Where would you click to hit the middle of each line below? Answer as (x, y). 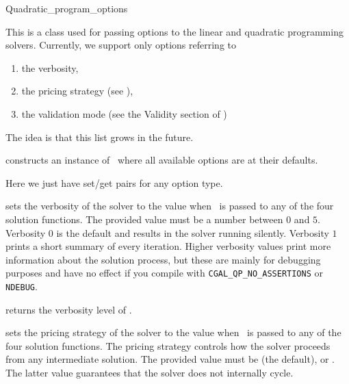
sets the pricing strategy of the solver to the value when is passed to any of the (173, 332)
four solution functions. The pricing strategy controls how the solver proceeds (168, 345)
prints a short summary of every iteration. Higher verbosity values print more (168, 246)
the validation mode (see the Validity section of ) (124, 113)
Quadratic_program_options (67, 8)
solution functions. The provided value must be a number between (144, 219)
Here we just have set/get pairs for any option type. (114, 182)
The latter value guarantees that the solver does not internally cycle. (150, 372)
